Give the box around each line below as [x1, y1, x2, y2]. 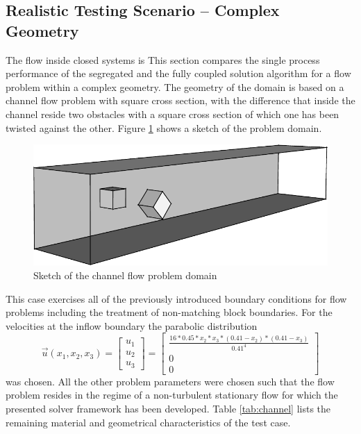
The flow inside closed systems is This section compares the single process [6, 52, 320, 67]
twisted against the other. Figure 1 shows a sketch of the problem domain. [6, 120, 322, 135]
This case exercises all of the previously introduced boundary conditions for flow [6, 291, 347, 306]
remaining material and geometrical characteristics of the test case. [6, 415, 291, 429]
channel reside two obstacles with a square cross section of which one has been [6, 106, 339, 121]
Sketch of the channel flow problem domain [33, 268, 217, 283]
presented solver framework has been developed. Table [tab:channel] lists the [6, 401, 331, 415]
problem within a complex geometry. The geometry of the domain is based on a [6, 79, 344, 94]
